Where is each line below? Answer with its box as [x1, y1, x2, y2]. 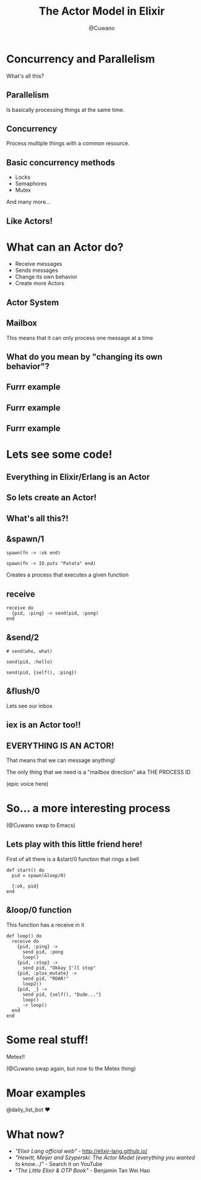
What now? [6, 1127, 65, 1141]
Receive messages [15, 260, 62, 268]
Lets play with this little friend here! [6, 839, 143, 850]
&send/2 [6, 632, 39, 642]
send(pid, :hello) [6, 659, 53, 665]
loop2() [22, 980, 42, 987]
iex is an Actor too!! [6, 720, 81, 731]
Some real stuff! [6, 1033, 89, 1047]
